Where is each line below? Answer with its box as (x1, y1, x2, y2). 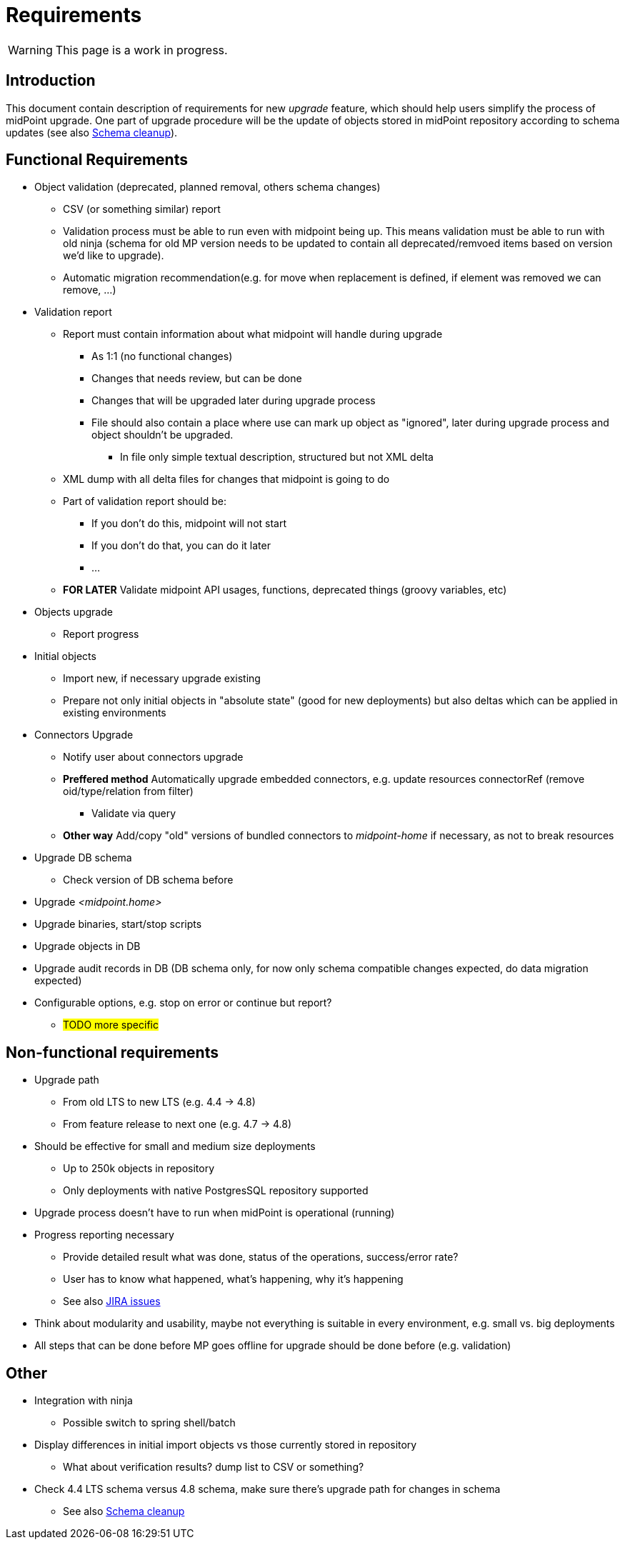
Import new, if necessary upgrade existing (63, 672, 261, 685)
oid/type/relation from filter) (63, 785, 194, 798)
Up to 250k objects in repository (63, 1162, 215, 1175)
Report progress (63, 628, 139, 641)
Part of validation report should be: (63, 495, 226, 508)
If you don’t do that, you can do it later (91, 539, 271, 552)
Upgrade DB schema (34, 851, 132, 864)
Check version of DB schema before (63, 874, 234, 886)
